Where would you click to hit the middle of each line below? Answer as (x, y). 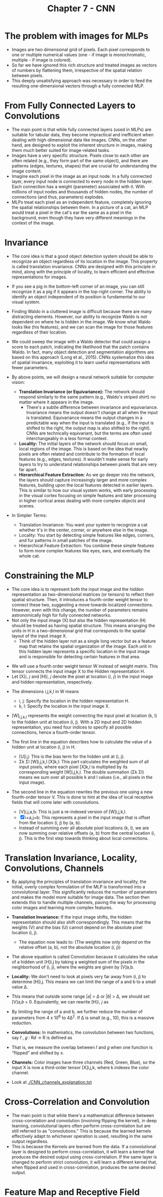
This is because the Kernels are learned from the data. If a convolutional (84, 1147)
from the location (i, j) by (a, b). (50, 822)
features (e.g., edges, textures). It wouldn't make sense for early (83, 459)
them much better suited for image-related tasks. (61, 150)
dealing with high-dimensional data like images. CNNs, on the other (79, 140)
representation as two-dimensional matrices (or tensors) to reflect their (83, 594)
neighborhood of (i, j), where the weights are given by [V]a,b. (73, 967)
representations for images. (39, 277)
